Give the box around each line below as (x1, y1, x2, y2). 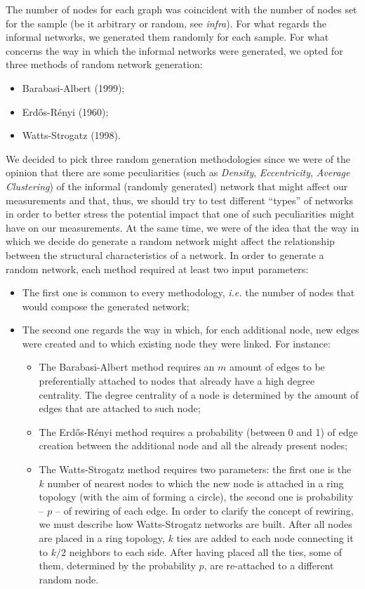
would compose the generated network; (22, 298, 190, 313)
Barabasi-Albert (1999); (22, 80, 125, 95)
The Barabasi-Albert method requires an (39, 359, 215, 374)
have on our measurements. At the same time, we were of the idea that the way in (6, 220, 359, 234)
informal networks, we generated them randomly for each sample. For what (6, 29, 329, 44)
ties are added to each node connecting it (176, 531, 354, 545)
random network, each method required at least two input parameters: (6, 261, 309, 276)
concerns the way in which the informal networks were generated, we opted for (6, 43, 343, 58)
